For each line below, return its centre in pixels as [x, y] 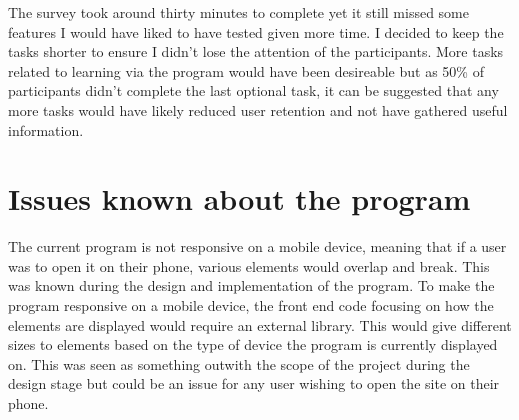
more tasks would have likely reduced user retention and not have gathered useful [258, 109]
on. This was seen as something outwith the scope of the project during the [239, 363]
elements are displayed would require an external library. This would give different [260, 324]
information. [46, 129]
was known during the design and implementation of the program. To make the [251, 285]
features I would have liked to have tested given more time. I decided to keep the [256, 31]
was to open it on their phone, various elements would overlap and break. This [249, 265]
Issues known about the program [239, 198]
